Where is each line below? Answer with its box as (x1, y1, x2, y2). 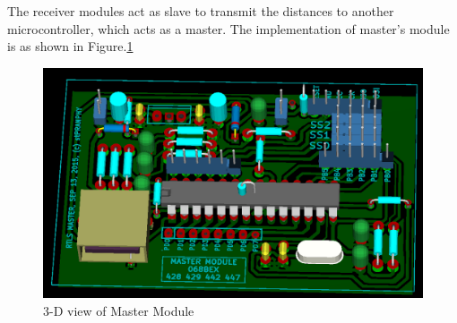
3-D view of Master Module (43, 301, 194, 319)
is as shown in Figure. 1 (7, 37, 134, 55)
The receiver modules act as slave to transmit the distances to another (7, 2, 394, 20)
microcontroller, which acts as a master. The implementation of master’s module (7, 19, 450, 38)
